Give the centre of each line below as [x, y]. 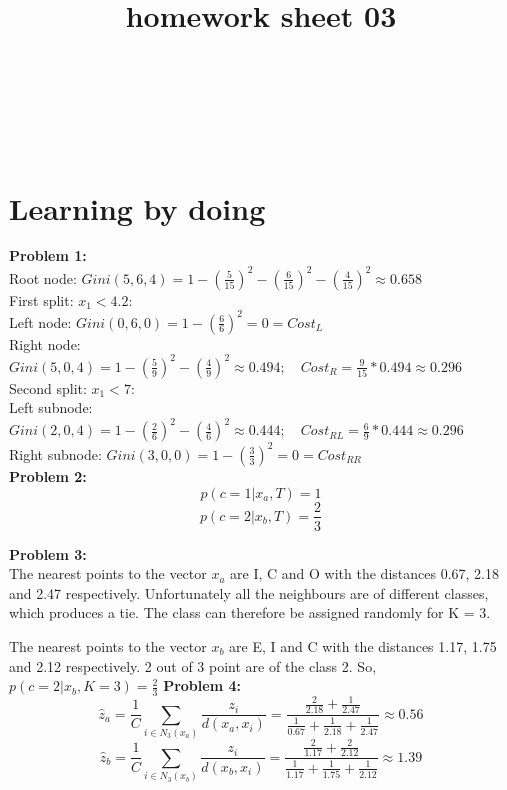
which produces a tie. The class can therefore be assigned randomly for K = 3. [250, 612]
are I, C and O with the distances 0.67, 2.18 [364, 573]
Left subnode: [51, 407]
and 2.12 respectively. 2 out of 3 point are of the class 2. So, [193, 665]
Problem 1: [48, 255]
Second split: [48, 387]
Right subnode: [55, 453]
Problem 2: [48, 475]
